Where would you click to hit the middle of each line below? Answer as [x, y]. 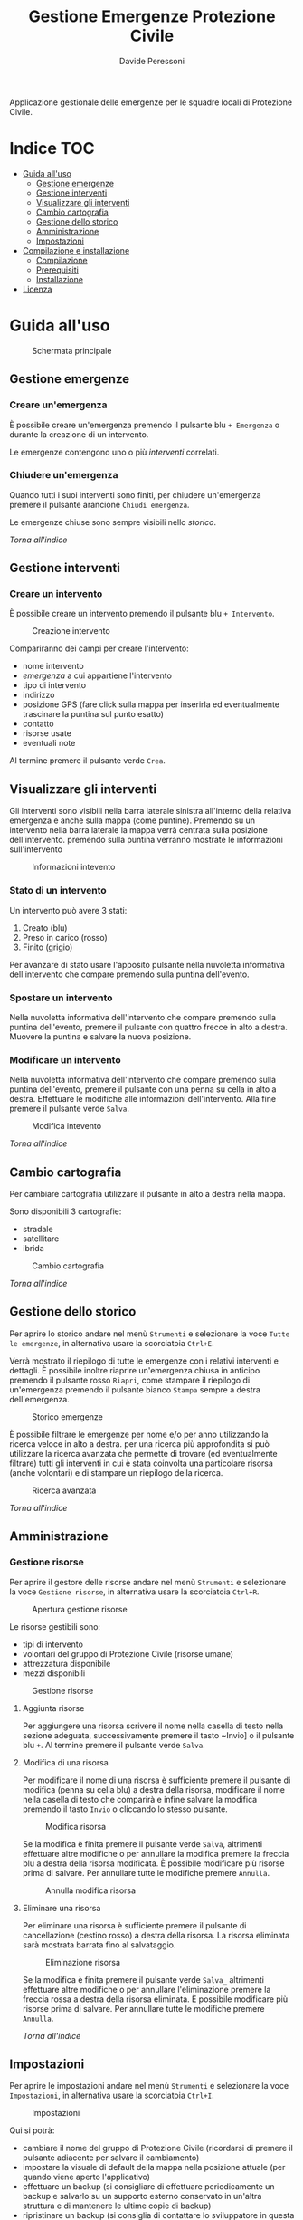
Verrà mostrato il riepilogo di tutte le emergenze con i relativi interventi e [144, 1361]
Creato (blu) [45, 928]
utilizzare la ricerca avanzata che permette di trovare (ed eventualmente [143, 1453]
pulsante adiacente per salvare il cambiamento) [111, 2158]
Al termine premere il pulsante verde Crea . [87, 761]
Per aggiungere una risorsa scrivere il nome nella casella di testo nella [152, 1726]
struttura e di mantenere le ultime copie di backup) [117, 2206]
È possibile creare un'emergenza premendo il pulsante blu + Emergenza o [145, 425]
